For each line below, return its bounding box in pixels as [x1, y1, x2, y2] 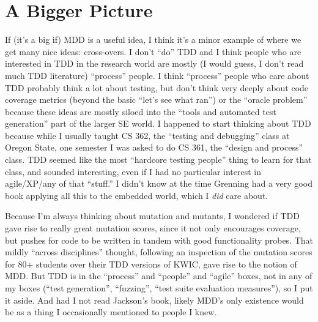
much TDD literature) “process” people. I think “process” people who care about [5, 69, 309, 81]
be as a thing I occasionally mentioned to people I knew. [5, 305, 217, 318]
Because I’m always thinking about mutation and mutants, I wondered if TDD [5, 209, 300, 222]
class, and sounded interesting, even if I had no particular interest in [5, 165, 262, 178]
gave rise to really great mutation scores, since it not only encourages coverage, [5, 222, 301, 234]
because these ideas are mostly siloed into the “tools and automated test [5, 105, 276, 118]
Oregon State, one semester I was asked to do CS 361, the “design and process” [5, 141, 303, 154]
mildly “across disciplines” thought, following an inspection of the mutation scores [5, 245, 312, 258]
